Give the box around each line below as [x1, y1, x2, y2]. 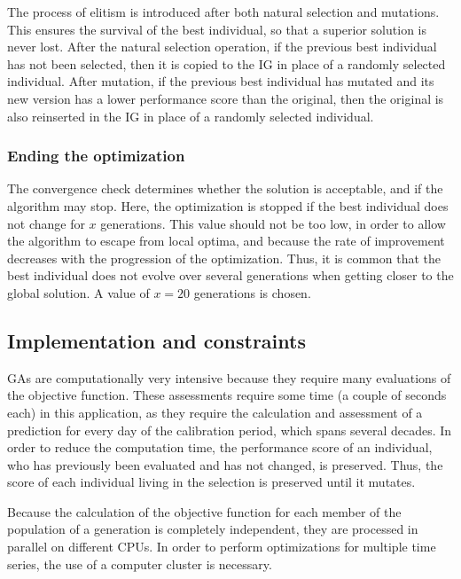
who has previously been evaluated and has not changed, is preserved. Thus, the [7, 455, 443, 473]
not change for [7, 214, 85, 232]
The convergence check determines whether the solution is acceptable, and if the [7, 179, 443, 198]
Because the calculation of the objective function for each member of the [7, 502, 402, 520]
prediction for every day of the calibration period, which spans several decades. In [7, 420, 452, 439]
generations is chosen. [193, 283, 311, 301]
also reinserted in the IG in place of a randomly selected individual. [7, 106, 374, 125]
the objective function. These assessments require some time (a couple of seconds [7, 386, 447, 404]
